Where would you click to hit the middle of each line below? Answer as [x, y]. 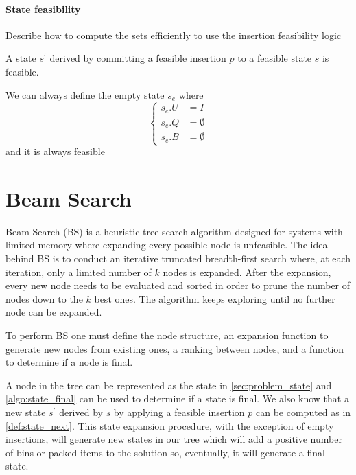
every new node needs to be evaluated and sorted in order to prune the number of [178, 285]
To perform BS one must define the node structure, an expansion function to [167, 335]
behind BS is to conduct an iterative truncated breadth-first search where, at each [178, 258]
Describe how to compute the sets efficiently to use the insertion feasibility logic [174, 35]
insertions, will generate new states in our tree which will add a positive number [174, 439]
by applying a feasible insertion [179, 412]
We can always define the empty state [85, 94]
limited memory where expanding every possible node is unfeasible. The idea [167, 245]
